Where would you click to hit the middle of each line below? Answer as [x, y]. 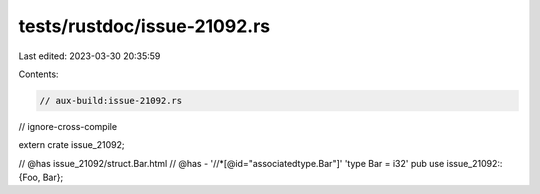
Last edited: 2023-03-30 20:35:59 [89, 56]
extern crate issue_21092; [71, 145]
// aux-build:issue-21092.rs [111, 100]
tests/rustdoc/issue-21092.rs [144, 26]
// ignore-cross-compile [68, 126]
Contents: [38, 74]
